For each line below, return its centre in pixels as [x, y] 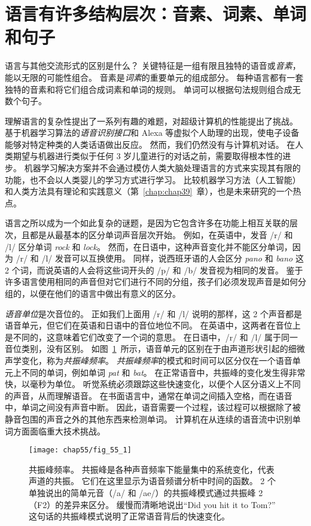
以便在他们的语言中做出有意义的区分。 [105, 293]
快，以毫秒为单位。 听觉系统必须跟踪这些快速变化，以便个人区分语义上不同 [153, 384]
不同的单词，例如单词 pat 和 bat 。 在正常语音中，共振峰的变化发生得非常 [163, 372]
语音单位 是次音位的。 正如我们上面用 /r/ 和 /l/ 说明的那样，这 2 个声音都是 [154, 313]
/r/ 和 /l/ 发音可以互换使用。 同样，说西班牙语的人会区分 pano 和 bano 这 [160, 258]
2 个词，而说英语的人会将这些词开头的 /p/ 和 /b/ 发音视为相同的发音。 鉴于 [154, 270]
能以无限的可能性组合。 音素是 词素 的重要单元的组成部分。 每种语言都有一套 [154, 77]
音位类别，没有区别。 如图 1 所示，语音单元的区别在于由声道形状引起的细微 [155, 349]
